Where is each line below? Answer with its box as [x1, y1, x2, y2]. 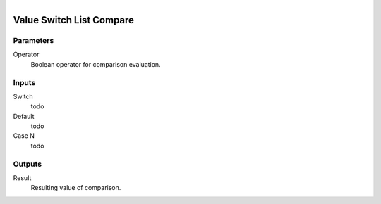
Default [13, 112, 35, 120]
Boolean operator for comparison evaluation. [30, 60, 162, 68]
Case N [13, 132, 35, 140]
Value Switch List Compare [13, 14, 134, 26]
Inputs [13, 77, 36, 87]
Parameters [13, 35, 54, 45]
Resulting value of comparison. [30, 184, 121, 192]
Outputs [13, 159, 42, 169]
